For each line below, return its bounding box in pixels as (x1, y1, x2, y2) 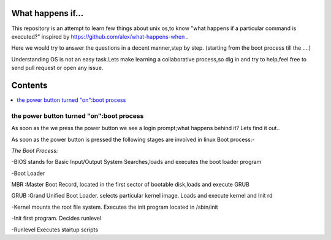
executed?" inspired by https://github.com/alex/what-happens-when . (11, 33, 188, 40)
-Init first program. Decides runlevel (11, 215, 102, 222)
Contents (11, 80, 48, 90)
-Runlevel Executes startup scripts (11, 226, 98, 233)
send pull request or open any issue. (11, 64, 104, 72)
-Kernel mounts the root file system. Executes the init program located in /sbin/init (11, 203, 218, 211)
